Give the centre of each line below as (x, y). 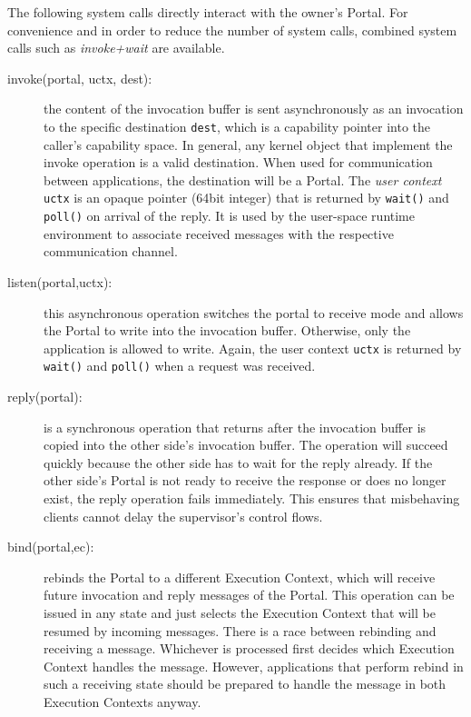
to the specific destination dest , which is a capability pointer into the (237, 126)
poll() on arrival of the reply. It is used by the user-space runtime (229, 216)
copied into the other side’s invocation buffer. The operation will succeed (246, 445)
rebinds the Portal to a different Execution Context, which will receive (240, 577)
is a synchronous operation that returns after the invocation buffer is (235, 427)
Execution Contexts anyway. (123, 701)
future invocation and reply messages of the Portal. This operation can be (249, 595)
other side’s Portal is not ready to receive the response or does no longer (245, 480)
